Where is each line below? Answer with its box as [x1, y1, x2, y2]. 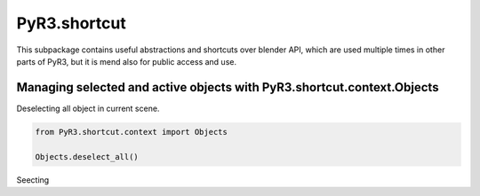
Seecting [16, 174, 50, 185]
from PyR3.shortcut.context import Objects [35, 127, 228, 137]
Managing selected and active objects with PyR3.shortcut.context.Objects [16, 80, 439, 95]
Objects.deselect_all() [35, 152, 140, 161]
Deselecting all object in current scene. [16, 103, 160, 114]
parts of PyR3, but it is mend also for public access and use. [16, 56, 237, 67]
